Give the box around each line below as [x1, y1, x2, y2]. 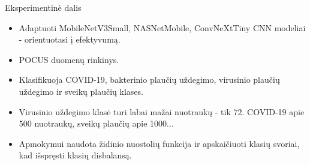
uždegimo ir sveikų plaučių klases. [19, 85, 143, 97]
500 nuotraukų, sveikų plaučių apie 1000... [19, 117, 174, 130]
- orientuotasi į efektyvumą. [19, 33, 121, 46]
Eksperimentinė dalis [5, 1, 82, 13]
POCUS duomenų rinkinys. [19, 53, 119, 65]
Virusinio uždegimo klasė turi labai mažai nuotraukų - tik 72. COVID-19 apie [19, 105, 305, 118]
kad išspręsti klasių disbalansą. [19, 149, 132, 161]
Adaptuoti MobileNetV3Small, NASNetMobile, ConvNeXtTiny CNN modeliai [19, 21, 306, 34]
